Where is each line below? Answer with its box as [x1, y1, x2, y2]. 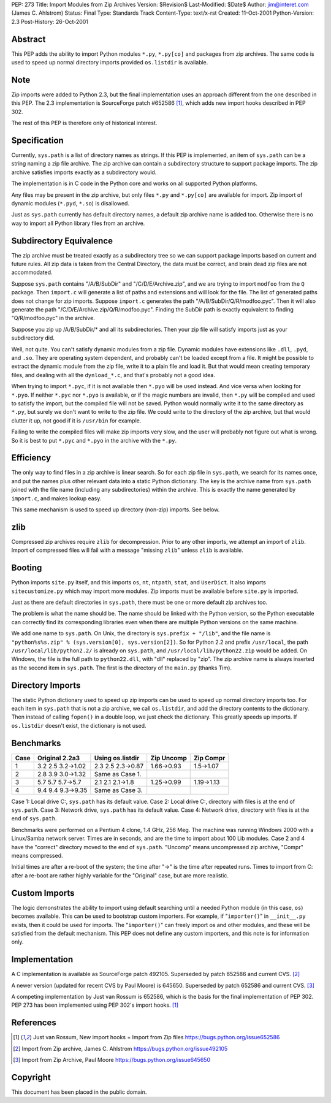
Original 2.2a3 [37, 754, 80, 762]
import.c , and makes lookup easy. [11, 494, 102, 502]
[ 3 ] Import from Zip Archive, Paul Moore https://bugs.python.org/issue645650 [13, 1056, 211, 1064]
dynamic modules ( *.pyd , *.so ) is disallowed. [11, 200, 130, 207]
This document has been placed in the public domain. [11, 1088, 147, 1096]
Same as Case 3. [94, 785, 143, 794]
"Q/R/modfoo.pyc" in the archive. [11, 315, 95, 322]
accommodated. [11, 269, 53, 276]
